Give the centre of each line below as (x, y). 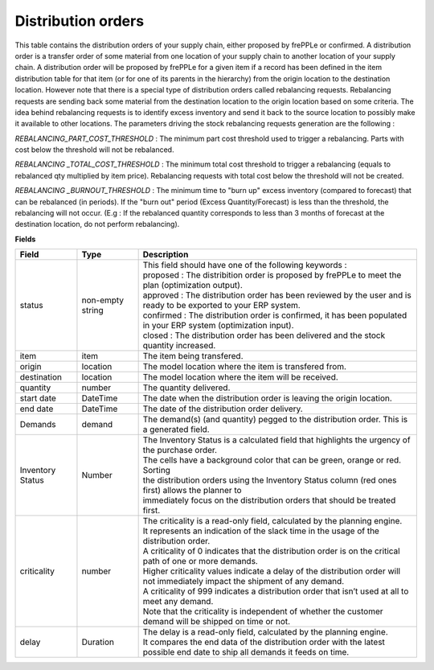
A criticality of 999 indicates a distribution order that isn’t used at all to (276, 591)
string (92, 310)
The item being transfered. (193, 356)
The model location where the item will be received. (241, 377)
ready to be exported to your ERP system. (221, 306)
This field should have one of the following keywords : (245, 265)
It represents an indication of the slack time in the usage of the (261, 531)
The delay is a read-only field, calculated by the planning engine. (266, 632)
